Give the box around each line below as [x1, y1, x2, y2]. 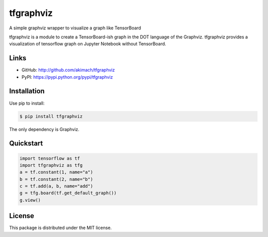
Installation [9, 87, 45, 96]
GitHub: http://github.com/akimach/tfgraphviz [21, 67, 115, 73]
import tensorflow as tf [19, 155, 80, 161]
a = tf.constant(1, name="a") [19, 169, 93, 175]
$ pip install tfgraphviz [19, 114, 83, 119]
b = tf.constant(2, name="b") [19, 176, 93, 182]
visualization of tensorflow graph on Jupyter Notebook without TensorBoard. [9, 41, 166, 47]
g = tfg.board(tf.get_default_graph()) [19, 190, 117, 196]
